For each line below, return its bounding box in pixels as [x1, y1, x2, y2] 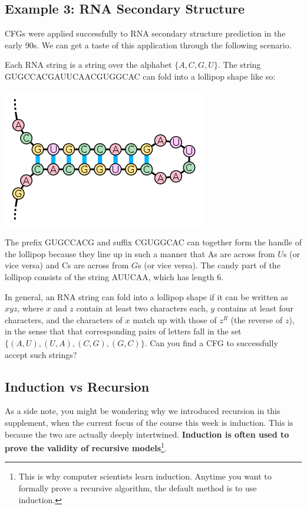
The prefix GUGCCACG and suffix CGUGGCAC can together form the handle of [5, 236, 302, 248]
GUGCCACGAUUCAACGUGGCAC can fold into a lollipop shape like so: [5, 70, 276, 82]
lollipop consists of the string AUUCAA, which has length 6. [5, 270, 224, 283]
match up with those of [133, 313, 217, 326]
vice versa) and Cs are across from [5, 259, 129, 271]
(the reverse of [230, 313, 283, 326]
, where [17, 302, 44, 314]
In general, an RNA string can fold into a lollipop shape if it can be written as [5, 290, 288, 303]
